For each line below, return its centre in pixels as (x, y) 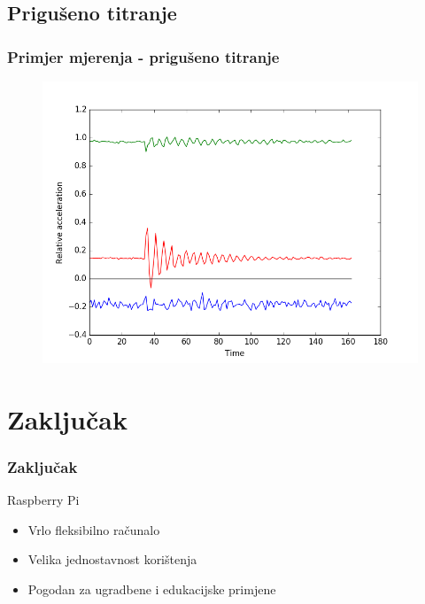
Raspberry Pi (43, 500)
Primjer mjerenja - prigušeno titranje (143, 56)
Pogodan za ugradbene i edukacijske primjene (152, 589)
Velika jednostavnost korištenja (112, 559)
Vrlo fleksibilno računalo (94, 529)
